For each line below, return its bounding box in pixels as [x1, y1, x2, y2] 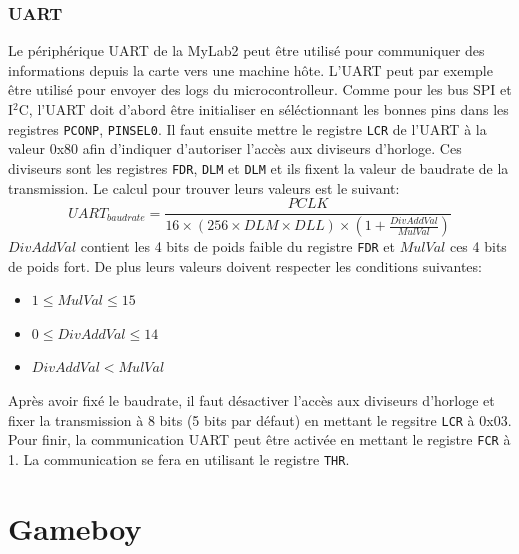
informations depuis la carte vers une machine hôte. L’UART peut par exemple [8, 59, 493, 80]
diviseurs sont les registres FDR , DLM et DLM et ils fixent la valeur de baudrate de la [8, 157, 509, 178]
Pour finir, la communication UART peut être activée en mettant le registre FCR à [8, 429, 511, 450]
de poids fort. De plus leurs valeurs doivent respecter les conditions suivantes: [8, 255, 482, 276]
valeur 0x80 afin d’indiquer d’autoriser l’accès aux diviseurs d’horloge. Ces [8, 138, 462, 159]
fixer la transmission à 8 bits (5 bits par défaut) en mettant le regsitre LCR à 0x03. [8, 409, 512, 430]
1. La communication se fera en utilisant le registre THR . [8, 448, 350, 469]
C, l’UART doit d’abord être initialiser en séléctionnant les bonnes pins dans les [18, 99, 509, 119]
